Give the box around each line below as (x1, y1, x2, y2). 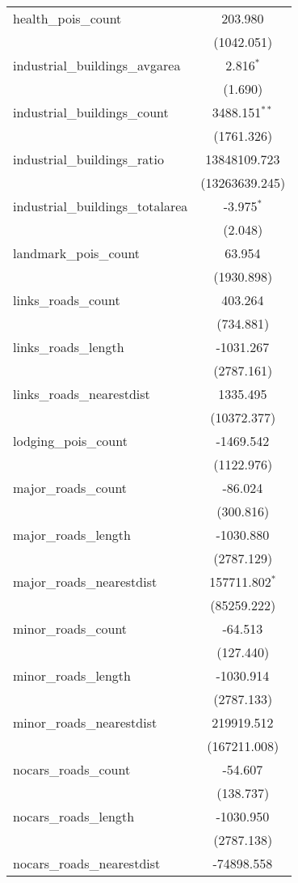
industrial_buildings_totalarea (13, 197, 188, 215)
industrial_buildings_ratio (13, 150, 165, 168)
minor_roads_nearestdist (13, 713, 157, 732)
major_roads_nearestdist (13, 572, 157, 591)
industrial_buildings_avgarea (13, 56, 181, 74)
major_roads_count (13, 478, 128, 497)
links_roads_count (13, 291, 120, 309)
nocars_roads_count (13, 760, 131, 779)
